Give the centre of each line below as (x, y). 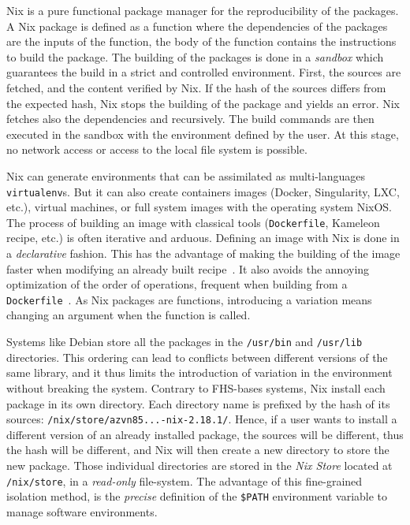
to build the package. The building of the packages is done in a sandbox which (195, 56)
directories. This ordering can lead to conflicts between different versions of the (197, 357)
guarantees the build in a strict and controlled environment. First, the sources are (204, 72)
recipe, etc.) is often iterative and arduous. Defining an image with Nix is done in (203, 238)
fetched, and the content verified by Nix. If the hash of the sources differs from (196, 87)
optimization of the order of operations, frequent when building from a (177, 284)
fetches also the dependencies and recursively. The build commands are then (190, 119)
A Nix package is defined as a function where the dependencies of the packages (197, 26)
